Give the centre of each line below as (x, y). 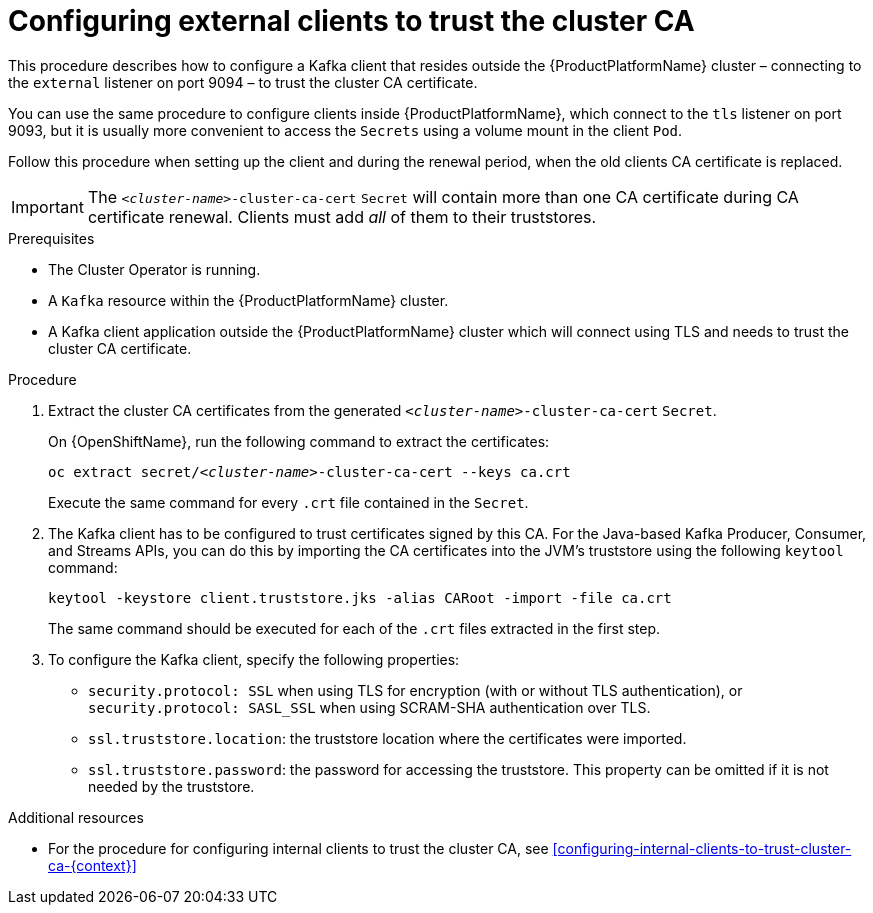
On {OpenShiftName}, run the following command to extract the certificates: (299, 441)
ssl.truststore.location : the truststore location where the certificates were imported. (387, 738)
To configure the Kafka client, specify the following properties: (254, 659)
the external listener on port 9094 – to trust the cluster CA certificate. (243, 82)
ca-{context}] (92, 865)
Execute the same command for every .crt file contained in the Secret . (288, 502)
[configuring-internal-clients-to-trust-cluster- (702, 848)
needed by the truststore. (171, 786)
